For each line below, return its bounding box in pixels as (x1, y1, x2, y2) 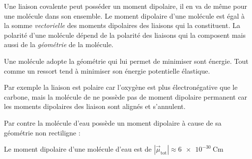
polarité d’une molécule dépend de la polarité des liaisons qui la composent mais (4, 29, 246, 40)
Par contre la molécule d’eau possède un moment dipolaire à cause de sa (4, 117, 222, 128)
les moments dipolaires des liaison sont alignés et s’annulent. (4, 101, 186, 111)
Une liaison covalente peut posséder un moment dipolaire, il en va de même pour (4, 1, 247, 11)
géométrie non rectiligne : (4, 127, 81, 137)
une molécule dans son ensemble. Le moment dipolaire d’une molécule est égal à (4, 10, 245, 21)
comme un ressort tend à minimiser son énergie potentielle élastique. (4, 65, 210, 76)
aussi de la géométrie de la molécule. (4, 39, 113, 50)
